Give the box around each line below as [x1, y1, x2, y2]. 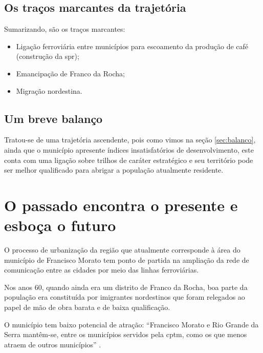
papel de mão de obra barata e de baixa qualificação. [4, 302, 170, 313]
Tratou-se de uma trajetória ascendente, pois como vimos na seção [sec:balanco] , [4, 134, 256, 145]
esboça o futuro [4, 215, 116, 236]
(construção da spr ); [16, 51, 79, 61]
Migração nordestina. [16, 85, 82, 96]
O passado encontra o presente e [4, 194, 238, 215]
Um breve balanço [4, 110, 103, 126]
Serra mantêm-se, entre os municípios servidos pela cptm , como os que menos [4, 329, 247, 340]
